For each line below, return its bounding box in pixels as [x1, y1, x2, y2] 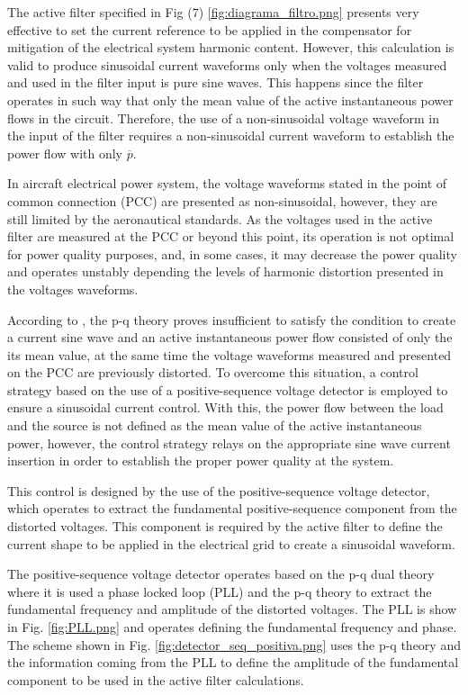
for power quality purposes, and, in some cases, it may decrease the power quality [7, 244, 457, 263]
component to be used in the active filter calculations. [7, 670, 304, 689]
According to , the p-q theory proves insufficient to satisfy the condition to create [7, 310, 456, 329]
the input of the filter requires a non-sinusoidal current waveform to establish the [7, 126, 454, 145]
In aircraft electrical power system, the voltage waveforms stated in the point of [7, 174, 447, 193]
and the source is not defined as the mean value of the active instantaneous [7, 416, 422, 435]
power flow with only [7, 143, 122, 162]
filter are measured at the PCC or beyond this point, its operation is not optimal [7, 227, 454, 246]
